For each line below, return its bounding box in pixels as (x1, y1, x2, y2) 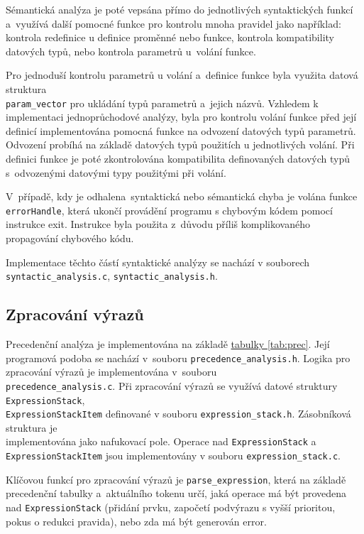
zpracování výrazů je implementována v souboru (6, 364, 217, 379)
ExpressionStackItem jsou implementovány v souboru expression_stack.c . (6, 448, 341, 463)
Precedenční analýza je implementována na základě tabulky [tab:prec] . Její (6, 337, 330, 352)
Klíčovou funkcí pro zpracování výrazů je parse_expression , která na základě (6, 472, 346, 486)
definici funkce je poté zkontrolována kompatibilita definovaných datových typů (6, 151, 351, 165)
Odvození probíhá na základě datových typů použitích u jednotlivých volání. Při (6, 137, 355, 152)
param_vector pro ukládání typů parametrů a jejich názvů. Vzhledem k (6, 95, 319, 110)
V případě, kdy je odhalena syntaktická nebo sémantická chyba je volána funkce (6, 189, 358, 204)
